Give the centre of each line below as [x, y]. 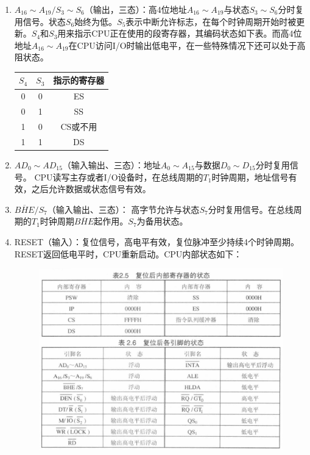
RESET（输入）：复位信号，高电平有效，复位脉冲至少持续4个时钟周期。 [157, 241]
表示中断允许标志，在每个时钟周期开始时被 [211, 21]
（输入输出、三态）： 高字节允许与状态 [123, 209]
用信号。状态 [40, 21]
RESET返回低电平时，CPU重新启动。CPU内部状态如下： [128, 253]
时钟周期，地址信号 [250, 177]
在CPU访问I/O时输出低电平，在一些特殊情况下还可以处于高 [187, 45]
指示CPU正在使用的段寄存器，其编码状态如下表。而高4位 [188, 33]
